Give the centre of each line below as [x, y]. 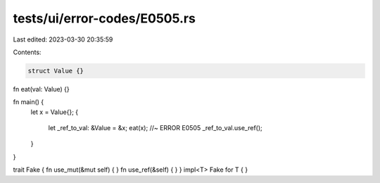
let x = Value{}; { [55, 112]
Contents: [27, 52]
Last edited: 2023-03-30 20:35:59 [63, 39]
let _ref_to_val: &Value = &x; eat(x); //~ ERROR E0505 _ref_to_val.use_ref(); [156, 128]
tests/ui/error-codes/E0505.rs [104, 18]
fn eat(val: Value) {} [41, 89]
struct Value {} [56, 71]
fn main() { [28, 102]
